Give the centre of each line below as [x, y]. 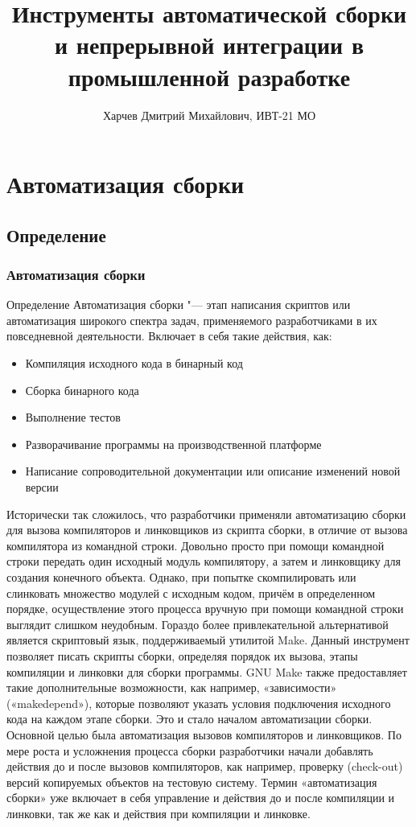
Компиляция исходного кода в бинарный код [134, 363]
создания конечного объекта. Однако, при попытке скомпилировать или [181, 577]
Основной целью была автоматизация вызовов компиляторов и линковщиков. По [204, 734]
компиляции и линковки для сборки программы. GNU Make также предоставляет [207, 671]
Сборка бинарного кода [82, 390]
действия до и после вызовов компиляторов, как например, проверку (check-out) [205, 766]
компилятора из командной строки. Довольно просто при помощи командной [196, 545]
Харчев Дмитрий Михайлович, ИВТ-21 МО [209, 115]
